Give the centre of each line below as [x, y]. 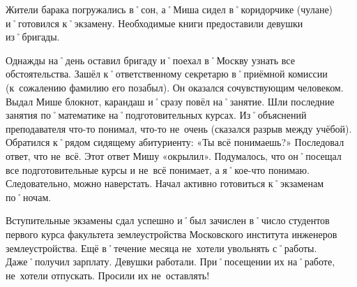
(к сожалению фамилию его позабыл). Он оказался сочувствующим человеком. [175, 87]
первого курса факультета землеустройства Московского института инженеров [172, 234]
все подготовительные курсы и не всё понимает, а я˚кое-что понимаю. [158, 169]
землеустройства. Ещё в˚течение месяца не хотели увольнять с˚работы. [161, 248]
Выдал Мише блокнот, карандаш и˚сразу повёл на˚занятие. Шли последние [170, 101]
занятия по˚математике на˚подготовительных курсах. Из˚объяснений [156, 115]
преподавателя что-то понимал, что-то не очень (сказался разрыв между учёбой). [179, 128]
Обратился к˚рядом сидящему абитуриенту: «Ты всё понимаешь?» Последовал [175, 142]
